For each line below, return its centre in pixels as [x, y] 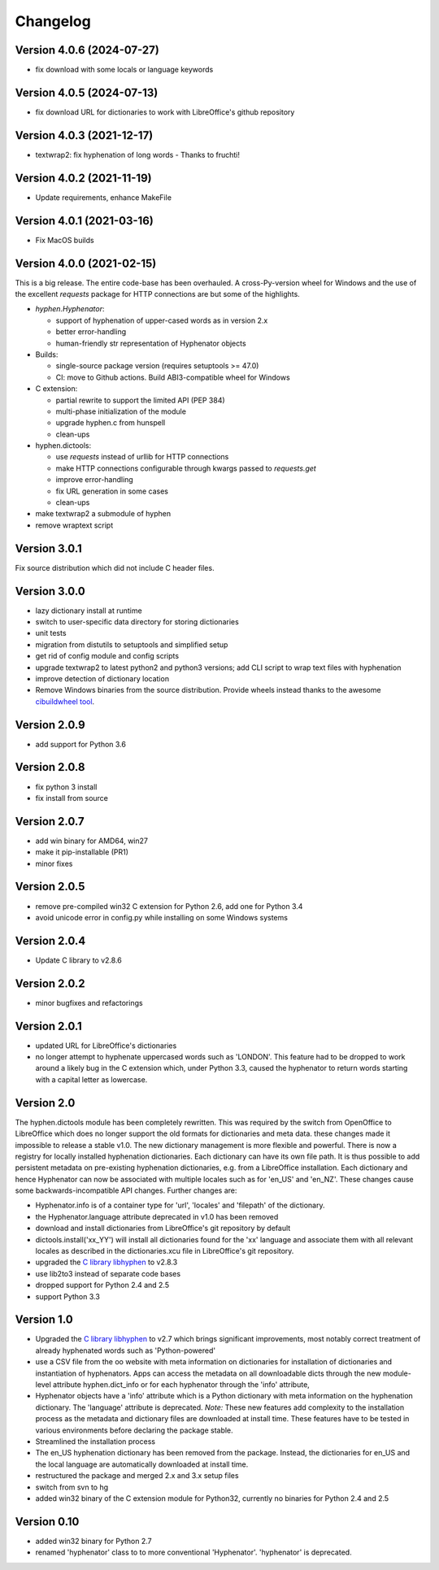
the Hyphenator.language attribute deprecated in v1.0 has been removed [157, 1216]
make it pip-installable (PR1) [82, 852]
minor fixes [54, 863]
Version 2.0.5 [50, 887]
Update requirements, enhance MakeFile [104, 197]
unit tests [51, 633]
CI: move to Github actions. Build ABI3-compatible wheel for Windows [173, 377]
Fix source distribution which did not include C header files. [115, 568]
